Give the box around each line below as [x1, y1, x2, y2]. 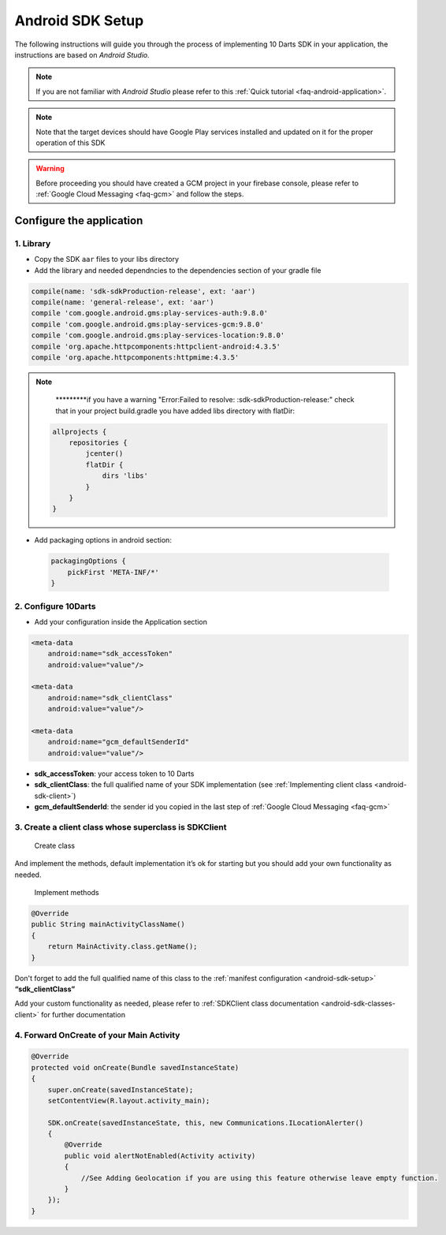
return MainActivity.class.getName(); [47, 942, 198, 951]
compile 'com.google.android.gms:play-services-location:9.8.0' [31, 331, 285, 340]
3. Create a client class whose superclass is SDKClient [14, 821, 228, 832]
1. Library [14, 237, 51, 248]
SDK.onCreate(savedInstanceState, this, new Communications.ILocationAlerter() [47, 1118, 364, 1127]
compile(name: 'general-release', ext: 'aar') [31, 297, 214, 307]
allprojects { [52, 427, 107, 436]
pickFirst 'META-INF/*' [67, 568, 159, 576]
